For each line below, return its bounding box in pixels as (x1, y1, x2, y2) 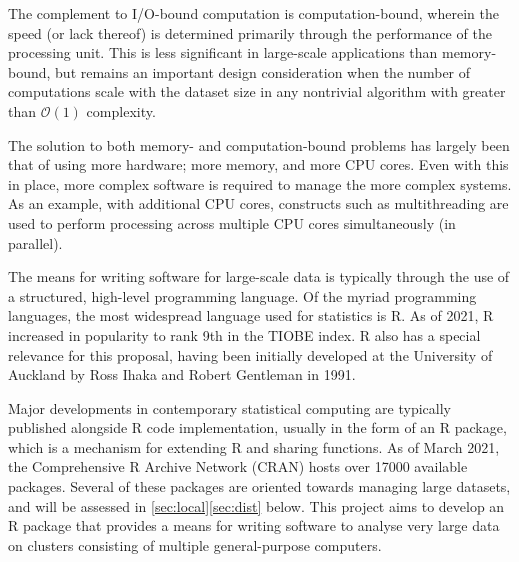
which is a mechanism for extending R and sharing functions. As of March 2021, (8, 436, 500, 457)
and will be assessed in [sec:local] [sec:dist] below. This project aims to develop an (8, 495, 505, 516)
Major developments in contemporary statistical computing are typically (8, 397, 451, 418)
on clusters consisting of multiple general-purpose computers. (8, 534, 382, 555)
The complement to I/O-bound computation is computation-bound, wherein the (8, 3, 499, 23)
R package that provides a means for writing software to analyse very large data (8, 515, 500, 536)
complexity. (86, 100, 156, 121)
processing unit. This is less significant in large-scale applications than (8, 42, 438, 63)
